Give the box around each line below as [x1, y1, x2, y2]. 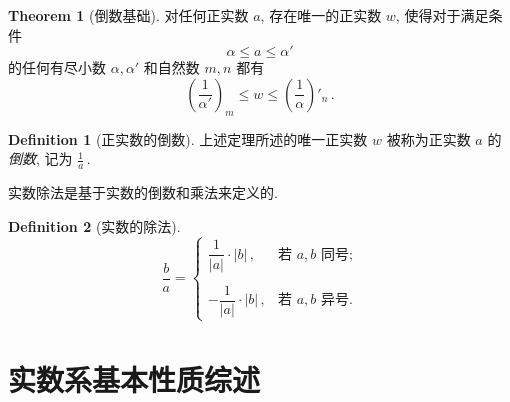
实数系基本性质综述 [8, 359, 261, 400]
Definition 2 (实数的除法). [8, 215, 181, 236]
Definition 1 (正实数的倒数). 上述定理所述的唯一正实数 [8, 128, 368, 149]
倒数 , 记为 [8, 148, 73, 169]
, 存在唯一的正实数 [260, 5, 382, 25]
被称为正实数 [386, 128, 471, 149]
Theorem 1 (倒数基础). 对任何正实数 [8, 5, 249, 25]
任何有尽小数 [21, 57, 106, 78]
